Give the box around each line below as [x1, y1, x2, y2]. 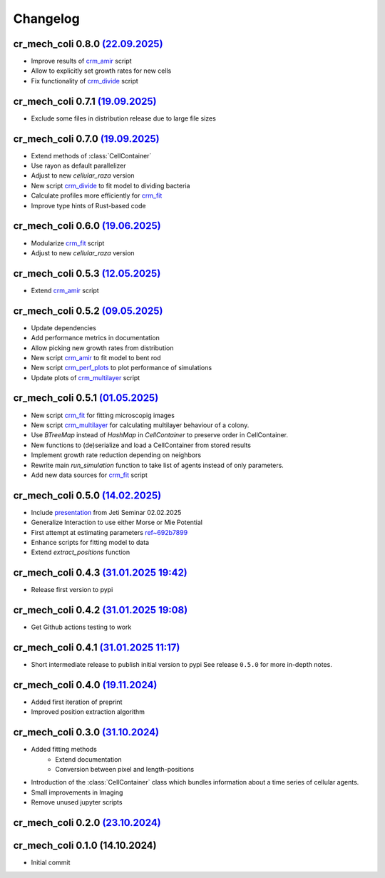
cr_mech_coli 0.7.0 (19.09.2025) [13, 133, 160, 145]
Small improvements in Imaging [31, 788, 123, 797]
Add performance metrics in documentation [31, 334, 160, 342]
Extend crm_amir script [31, 286, 99, 295]
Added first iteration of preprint [31, 698, 123, 706]
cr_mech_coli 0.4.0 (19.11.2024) [13, 678, 158, 691]
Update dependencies [31, 323, 96, 332]
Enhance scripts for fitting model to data [31, 538, 150, 546]
